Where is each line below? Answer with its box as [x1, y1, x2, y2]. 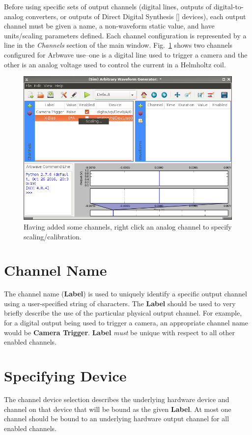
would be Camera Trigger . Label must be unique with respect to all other [4, 327, 235, 337]
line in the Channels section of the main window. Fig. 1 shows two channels [4, 40, 233, 50]
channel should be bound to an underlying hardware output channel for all [4, 413, 229, 424]
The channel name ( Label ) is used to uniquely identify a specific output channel [4, 289, 247, 299]
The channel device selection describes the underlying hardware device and [4, 394, 229, 404]
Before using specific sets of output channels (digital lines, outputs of [4, 1, 212, 11]
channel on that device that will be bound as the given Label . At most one [4, 404, 231, 414]
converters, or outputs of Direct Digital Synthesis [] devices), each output [26, 11, 246, 21]
